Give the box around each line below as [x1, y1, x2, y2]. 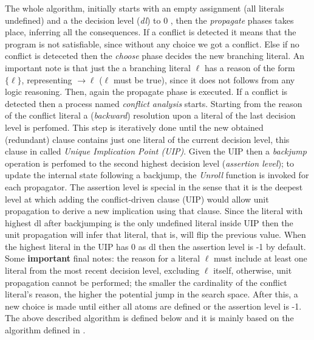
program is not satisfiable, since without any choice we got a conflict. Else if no [5, 37, 299, 50]
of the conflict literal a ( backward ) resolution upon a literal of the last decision [5, 109, 296, 122]
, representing [21, 73, 72, 86]
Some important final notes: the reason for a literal [5, 252, 200, 265]
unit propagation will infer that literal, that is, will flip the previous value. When [5, 228, 306, 241]
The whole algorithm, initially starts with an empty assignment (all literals [5, 2, 284, 14]
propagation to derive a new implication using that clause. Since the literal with [5, 204, 303, 217]
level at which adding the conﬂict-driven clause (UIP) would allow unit [5, 192, 269, 205]
